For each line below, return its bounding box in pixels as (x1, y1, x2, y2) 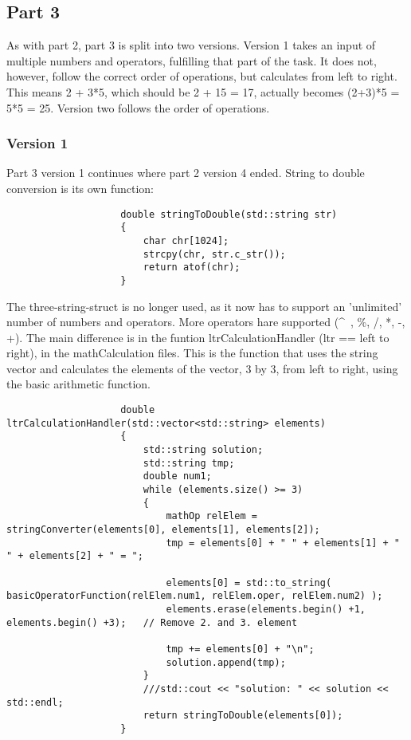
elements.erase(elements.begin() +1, (166, 603, 366, 615)
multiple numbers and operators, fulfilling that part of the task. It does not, (6, 52, 377, 69)
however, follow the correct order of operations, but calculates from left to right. (6, 68, 397, 85)
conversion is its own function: (6, 179, 154, 196)
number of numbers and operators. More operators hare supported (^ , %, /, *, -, (6, 313, 405, 330)
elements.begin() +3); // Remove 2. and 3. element (6, 616, 298, 628)
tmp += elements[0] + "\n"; (166, 643, 315, 655)
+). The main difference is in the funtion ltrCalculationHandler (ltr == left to (6, 329, 389, 345)
